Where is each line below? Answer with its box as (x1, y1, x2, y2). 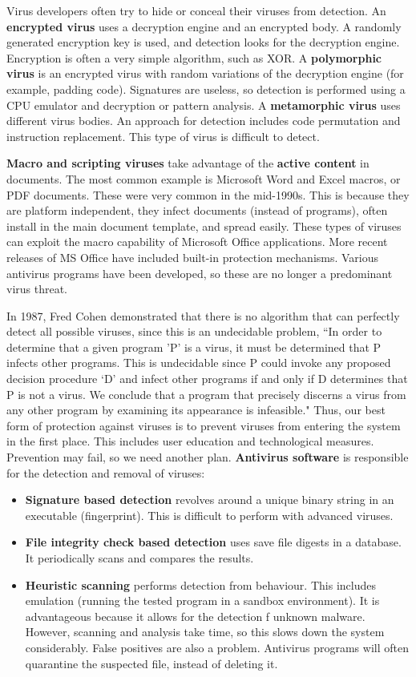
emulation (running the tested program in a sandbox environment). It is (25, 592, 380, 609)
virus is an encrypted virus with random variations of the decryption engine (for (6, 65, 404, 82)
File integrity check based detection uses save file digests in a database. (25, 534, 402, 550)
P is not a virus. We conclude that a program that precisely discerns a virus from (6, 385, 406, 402)
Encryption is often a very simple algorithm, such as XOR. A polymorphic (6, 49, 382, 66)
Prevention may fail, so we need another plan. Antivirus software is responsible (6, 449, 409, 465)
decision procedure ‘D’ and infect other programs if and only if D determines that (6, 370, 408, 387)
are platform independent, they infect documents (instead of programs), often (6, 202, 388, 219)
